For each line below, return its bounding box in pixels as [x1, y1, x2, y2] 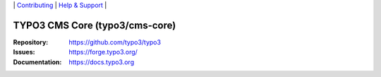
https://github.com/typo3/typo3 [68, 37, 162, 46]
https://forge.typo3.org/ [68, 48, 138, 57]
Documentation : [13, 57, 62, 66]
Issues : [13, 48, 35, 57]
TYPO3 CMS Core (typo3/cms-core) [13, 19, 176, 31]
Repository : [13, 37, 49, 46]
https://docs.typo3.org [68, 57, 134, 66]
